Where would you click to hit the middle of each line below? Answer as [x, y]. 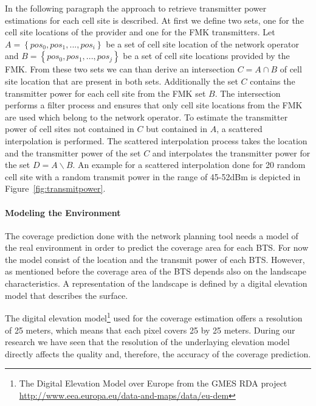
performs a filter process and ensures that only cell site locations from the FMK [154, 105]
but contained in [177, 129]
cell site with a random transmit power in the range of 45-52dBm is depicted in [153, 176]
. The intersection [248, 93]
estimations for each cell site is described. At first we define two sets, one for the [154, 20]
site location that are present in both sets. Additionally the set [122, 81]
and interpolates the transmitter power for [231, 152]
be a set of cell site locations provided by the [206, 56]
